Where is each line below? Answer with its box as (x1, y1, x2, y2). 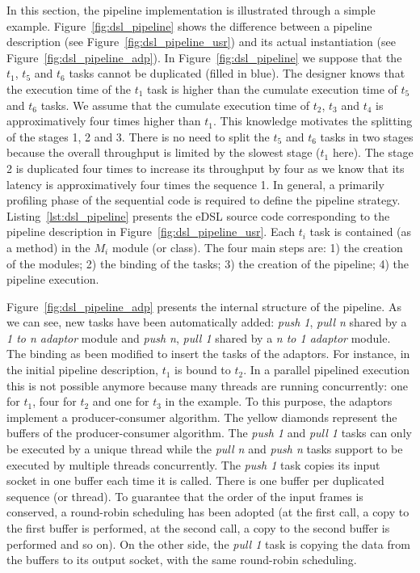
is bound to (174, 361, 231, 378)
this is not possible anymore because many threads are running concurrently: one (6, 377, 408, 394)
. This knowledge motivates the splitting (212, 112, 413, 129)
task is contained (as (309, 223, 412, 240)
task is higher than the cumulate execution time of (147, 80, 397, 97)
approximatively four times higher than (6, 112, 201, 129)
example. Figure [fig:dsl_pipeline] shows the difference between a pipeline (6, 17, 372, 34)
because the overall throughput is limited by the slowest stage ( (6, 144, 321, 161)
